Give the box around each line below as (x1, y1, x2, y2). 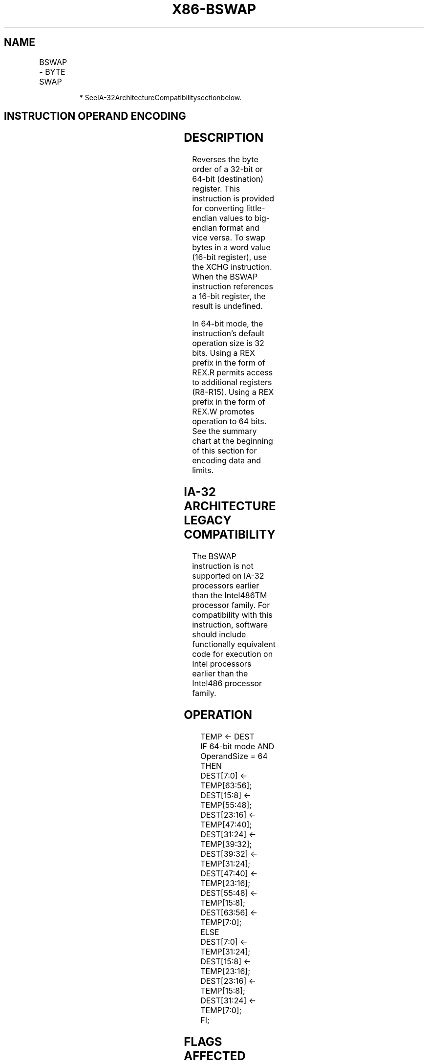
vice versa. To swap (192, 233, 266, 243)
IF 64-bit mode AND (200, 741, 275, 751)
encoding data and (192, 456, 261, 466)
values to (219, 213, 253, 223)
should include (192, 630, 246, 640)
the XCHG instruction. (192, 262, 272, 272)
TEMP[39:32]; (200, 839, 252, 849)
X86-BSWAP (171, 1, 257, 18)
